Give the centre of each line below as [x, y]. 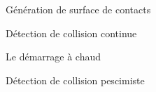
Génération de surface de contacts [78, 9]
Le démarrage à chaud [53, 57]
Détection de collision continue [71, 33]
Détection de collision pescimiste [75, 80]
